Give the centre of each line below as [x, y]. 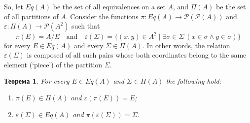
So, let [14, 6]
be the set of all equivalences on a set [109, 6]
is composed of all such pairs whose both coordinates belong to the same [137, 55]
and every [89, 45]
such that [86, 26]
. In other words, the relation [186, 45]
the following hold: [194, 81]
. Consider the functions [102, 16]
